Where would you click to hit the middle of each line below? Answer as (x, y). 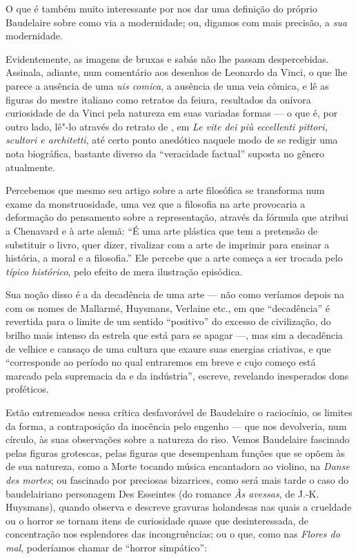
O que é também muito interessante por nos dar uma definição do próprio (161, 8)
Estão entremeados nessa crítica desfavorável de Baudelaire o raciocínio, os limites (179, 412)
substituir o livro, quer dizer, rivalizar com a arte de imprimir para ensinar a (168, 244)
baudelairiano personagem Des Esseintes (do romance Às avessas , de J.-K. (162, 493)
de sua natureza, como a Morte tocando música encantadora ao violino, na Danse (178, 466)
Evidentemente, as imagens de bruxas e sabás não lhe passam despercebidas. (167, 58)
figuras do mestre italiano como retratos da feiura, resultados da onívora (158, 99)
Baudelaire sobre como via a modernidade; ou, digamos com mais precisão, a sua (177, 22)
